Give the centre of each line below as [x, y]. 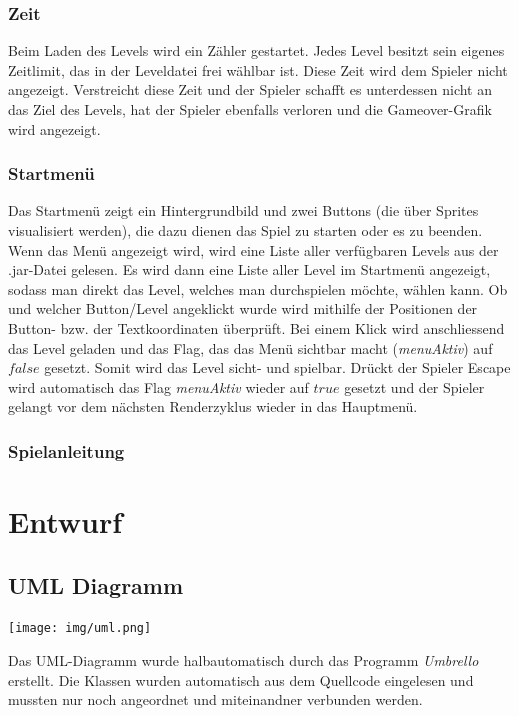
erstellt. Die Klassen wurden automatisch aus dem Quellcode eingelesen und [241, 679]
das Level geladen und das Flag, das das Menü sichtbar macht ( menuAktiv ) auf [250, 347]
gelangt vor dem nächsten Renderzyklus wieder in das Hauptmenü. [213, 406]
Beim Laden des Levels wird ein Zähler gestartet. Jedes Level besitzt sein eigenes [256, 50]
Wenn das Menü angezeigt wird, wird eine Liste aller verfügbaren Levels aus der [253, 249]
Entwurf [65, 520]
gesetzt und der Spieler [414, 386]
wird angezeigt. [54, 128]
